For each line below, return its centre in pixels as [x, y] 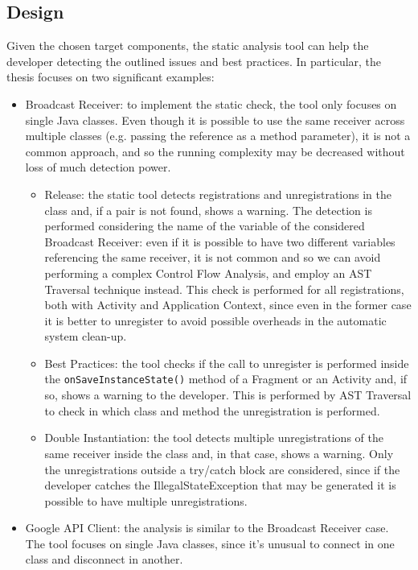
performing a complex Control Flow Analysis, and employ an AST [208, 273]
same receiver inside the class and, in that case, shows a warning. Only [219, 453]
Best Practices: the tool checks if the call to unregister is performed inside [227, 363]
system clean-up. [86, 336]
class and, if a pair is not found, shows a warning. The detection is [208, 210]
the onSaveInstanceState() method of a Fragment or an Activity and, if [226, 379]
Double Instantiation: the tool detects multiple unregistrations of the [214, 438]
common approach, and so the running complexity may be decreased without [215, 151]
